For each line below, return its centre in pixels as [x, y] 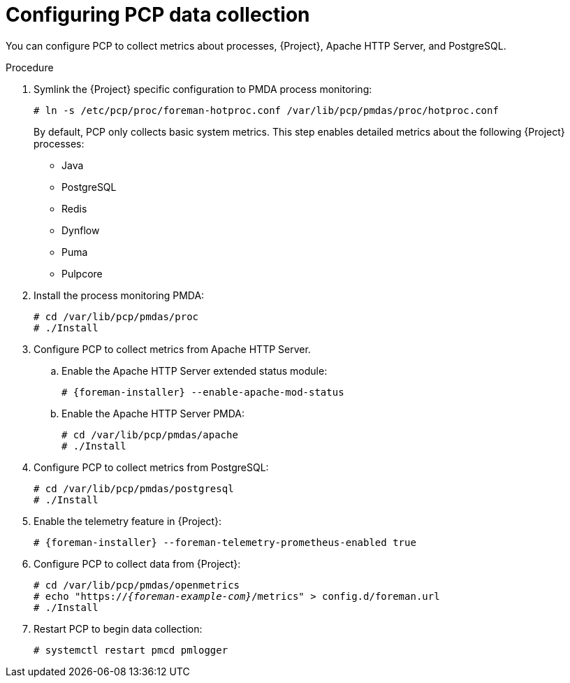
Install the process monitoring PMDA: [119, 295]
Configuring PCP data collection [158, 15]
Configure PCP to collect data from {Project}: [137, 563]
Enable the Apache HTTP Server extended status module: [195, 371]
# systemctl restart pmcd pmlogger [131, 650]
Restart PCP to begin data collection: [118, 628]
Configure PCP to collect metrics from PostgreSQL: [151, 467]
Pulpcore [82, 273]
